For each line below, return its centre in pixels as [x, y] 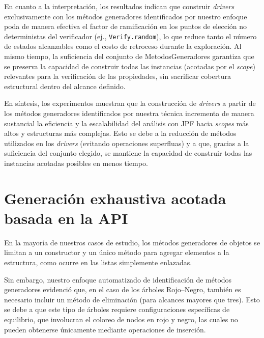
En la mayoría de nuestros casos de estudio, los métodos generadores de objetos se [132, 242]
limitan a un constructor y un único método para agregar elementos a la [117, 252]
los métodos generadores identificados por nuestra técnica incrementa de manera [129, 113]
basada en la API [66, 218]
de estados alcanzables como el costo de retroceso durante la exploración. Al [123, 46]
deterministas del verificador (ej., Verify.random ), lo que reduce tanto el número [130, 36]
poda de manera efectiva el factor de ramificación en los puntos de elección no [126, 26]
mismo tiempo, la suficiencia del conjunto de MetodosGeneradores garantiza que [129, 56]
